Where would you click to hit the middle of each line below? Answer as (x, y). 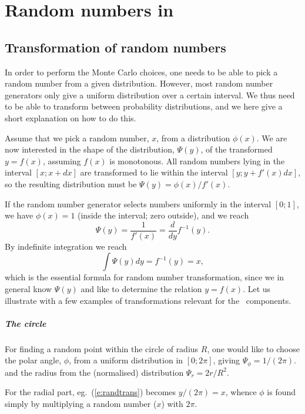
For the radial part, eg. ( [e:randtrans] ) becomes (91, 392)
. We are (272, 138)
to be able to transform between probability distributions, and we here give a (144, 106)
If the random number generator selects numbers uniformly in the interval (138, 203)
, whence (241, 392)
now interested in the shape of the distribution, (90, 149)
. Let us (257, 288)
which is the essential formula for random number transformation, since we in (145, 277)
